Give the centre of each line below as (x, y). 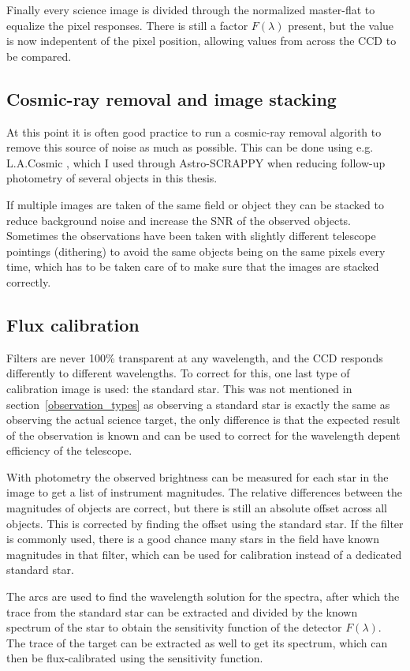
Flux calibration (73, 324)
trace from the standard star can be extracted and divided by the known (182, 611)
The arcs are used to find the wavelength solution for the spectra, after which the (203, 596)
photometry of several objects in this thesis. (112, 178)
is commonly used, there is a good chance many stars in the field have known (193, 539)
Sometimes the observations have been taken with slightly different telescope (191, 236)
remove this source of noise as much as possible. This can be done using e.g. (190, 147)
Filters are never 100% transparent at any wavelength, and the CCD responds (195, 357)
